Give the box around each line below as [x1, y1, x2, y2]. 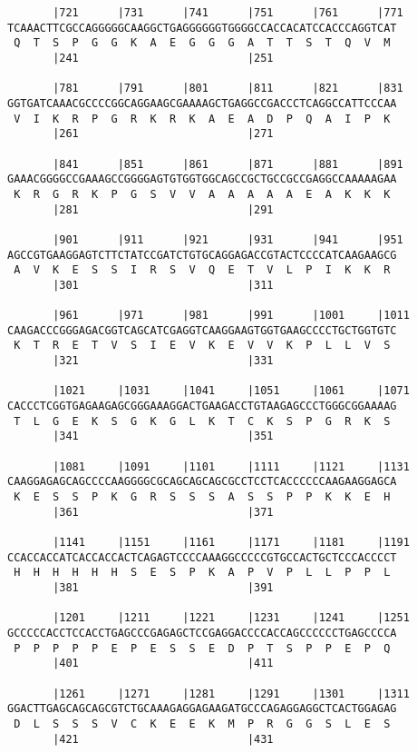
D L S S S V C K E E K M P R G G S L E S [14, 717, 391, 730]
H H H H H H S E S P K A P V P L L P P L [14, 566, 391, 580]
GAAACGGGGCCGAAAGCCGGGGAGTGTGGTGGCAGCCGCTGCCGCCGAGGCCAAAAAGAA [7, 173, 397, 186]
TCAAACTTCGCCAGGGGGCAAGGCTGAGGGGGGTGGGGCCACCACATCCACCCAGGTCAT [7, 21, 397, 35]
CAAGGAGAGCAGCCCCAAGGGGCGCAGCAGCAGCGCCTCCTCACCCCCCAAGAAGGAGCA [7, 475, 397, 489]
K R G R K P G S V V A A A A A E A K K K [14, 187, 391, 201]
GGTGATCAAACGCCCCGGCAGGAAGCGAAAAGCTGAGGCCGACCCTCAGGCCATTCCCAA [7, 96, 397, 110]
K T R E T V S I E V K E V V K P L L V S [14, 339, 391, 352]
